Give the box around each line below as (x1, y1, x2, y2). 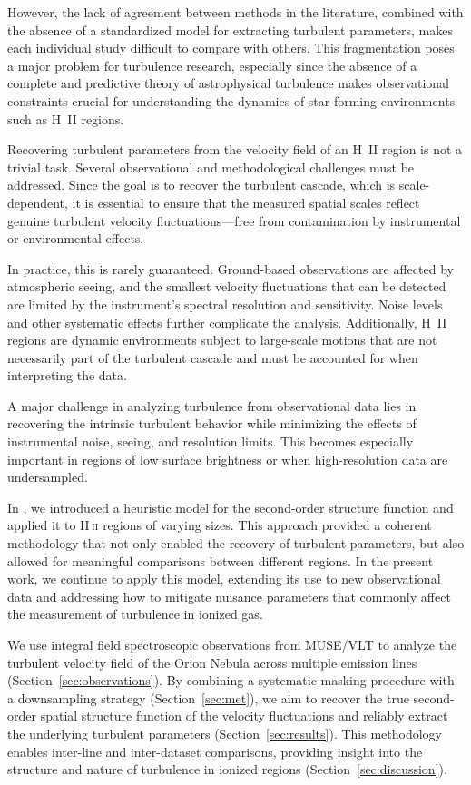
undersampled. (7, 467, 88, 486)
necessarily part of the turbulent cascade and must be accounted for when (7, 348, 418, 367)
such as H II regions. (7, 109, 124, 128)
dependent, (7, 192, 68, 211)
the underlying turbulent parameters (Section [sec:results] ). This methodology (7, 723, 442, 742)
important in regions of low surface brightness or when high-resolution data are (7, 449, 448, 468)
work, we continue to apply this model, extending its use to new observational (7, 569, 441, 588)
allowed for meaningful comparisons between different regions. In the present (7, 551, 434, 570)
